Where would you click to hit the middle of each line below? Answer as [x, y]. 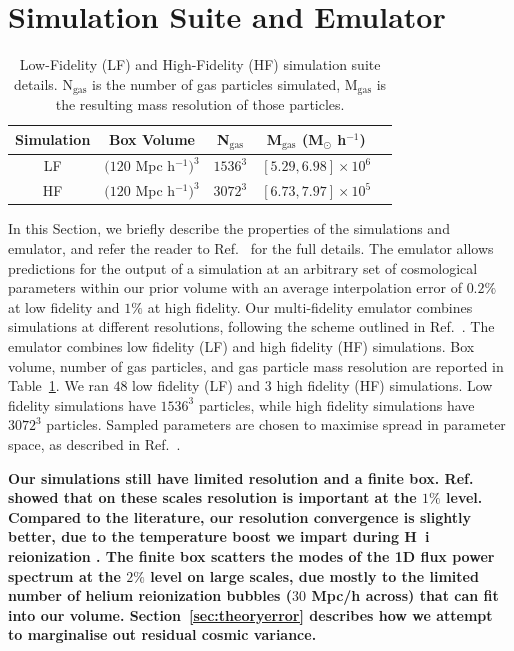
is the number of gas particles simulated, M [225, 83]
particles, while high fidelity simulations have [336, 404]
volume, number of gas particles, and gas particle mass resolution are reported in [256, 365]
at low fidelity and [64, 306]
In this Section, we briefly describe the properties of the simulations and [229, 228]
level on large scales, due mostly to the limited [314, 575]
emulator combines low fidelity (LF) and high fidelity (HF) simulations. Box [241, 345]
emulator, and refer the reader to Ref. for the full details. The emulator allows [251, 248]
